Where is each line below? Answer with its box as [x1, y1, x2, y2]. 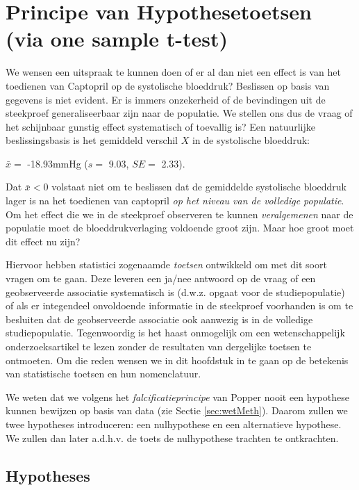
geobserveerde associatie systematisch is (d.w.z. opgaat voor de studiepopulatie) [6, 284, 345, 299]
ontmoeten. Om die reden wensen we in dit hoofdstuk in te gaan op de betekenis [6, 352, 349, 367]
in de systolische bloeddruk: [192, 133, 310, 147]
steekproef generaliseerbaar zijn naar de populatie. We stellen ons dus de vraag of [6, 106, 353, 120]
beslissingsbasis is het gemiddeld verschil [6, 133, 178, 147]
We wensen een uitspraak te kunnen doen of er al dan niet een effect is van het [6, 65, 341, 79]
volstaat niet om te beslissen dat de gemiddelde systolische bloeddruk [51, 179, 347, 194]
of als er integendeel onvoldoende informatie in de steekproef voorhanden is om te [6, 298, 353, 313]
